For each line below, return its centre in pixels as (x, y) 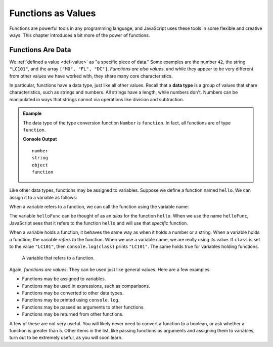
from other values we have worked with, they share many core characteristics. (91, 76)
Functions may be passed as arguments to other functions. (83, 307)
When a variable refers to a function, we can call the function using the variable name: (99, 207)
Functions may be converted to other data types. (73, 293)
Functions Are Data (40, 50)
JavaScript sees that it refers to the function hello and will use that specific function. (99, 223)
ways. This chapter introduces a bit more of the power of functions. (80, 35)
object (40, 165)
